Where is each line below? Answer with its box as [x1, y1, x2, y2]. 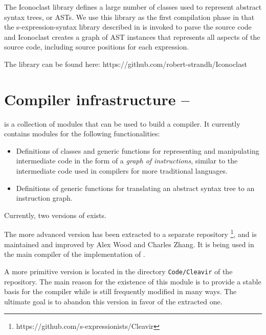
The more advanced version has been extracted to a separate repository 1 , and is [4, 227, 257, 240]
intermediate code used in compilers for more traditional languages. [16, 165, 228, 176]
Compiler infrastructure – [4, 88, 190, 109]
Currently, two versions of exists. [4, 209, 106, 220]
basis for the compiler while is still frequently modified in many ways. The [4, 286, 237, 297]
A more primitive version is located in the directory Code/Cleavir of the [4, 266, 233, 276]
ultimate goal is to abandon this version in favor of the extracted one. [4, 296, 223, 306]
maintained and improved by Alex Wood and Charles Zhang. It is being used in [4, 238, 254, 249]
